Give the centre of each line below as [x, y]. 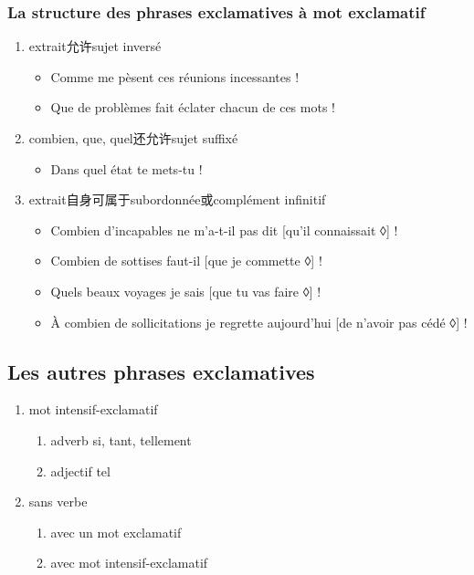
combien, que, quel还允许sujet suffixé [133, 138]
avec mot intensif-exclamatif [129, 563]
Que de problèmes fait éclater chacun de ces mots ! [193, 107]
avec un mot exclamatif [116, 532]
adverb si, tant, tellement [121, 439]
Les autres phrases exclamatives [161, 371]
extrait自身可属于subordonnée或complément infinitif [177, 199]
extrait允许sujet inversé [95, 46]
